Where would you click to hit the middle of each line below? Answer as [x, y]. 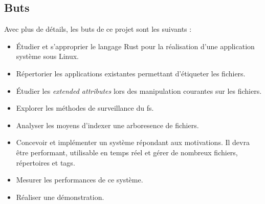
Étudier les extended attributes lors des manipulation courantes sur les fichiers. [139, 90]
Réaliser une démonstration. [60, 197]
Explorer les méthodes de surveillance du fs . [85, 108]
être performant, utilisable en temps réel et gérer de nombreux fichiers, [127, 152]
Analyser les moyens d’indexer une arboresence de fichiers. [107, 125]
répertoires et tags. [46, 162]
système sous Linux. [48, 56]
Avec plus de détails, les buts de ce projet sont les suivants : [98, 29]
